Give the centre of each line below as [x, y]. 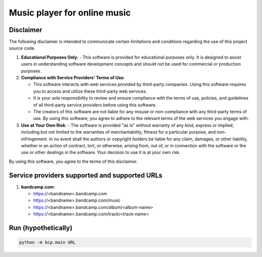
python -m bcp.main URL [48, 242]
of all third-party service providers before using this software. [95, 105]
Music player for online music [70, 13]
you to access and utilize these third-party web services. [90, 91]
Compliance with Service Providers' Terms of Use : [73, 78]
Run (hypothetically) [41, 228]
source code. [22, 48]
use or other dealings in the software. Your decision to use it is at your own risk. [101, 153]
